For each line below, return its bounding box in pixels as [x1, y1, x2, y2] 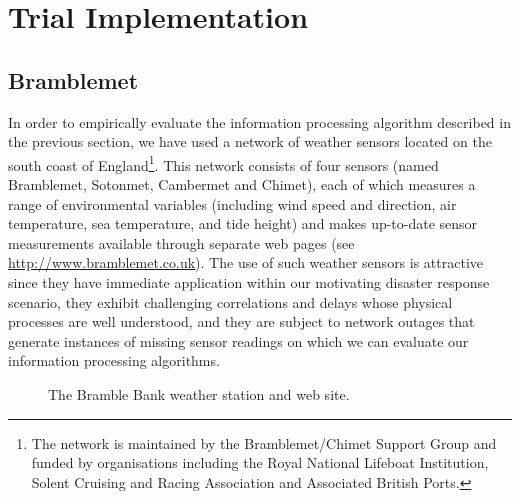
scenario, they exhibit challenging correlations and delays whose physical [8, 291, 453, 312]
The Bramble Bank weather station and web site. [48, 383, 350, 404]
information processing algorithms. [8, 350, 220, 371]
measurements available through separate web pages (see [8, 232, 355, 253]
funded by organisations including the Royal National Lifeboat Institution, [31, 452, 489, 473]
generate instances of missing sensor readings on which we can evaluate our [8, 330, 469, 351]
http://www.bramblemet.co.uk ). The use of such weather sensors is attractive [8, 252, 484, 273]
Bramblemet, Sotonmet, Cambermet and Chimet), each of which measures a [8, 174, 476, 195]
